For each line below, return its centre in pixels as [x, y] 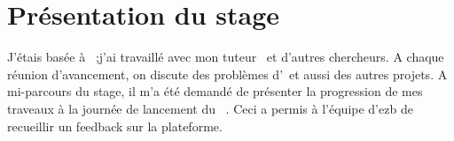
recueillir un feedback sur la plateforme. [115, 126]
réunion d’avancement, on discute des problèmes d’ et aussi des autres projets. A [227, 74]
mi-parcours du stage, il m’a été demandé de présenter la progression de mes [215, 91]
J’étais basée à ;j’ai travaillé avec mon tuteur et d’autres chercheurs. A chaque [226, 57]
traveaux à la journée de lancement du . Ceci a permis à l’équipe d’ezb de [210, 108]
